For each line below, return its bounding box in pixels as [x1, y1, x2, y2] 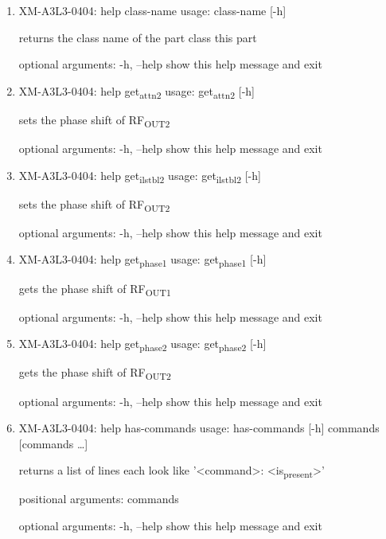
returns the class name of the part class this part [18, 29, 257, 45]
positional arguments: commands [18, 490, 179, 507]
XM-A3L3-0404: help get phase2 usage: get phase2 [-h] [18, 335, 267, 354]
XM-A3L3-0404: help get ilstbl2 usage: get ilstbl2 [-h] [18, 166, 261, 186]
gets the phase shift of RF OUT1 [18, 279, 171, 299]
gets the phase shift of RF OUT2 [18, 364, 171, 383]
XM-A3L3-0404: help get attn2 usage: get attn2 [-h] [18, 82, 255, 101]
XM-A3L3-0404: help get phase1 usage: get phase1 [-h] [18, 251, 267, 270]
